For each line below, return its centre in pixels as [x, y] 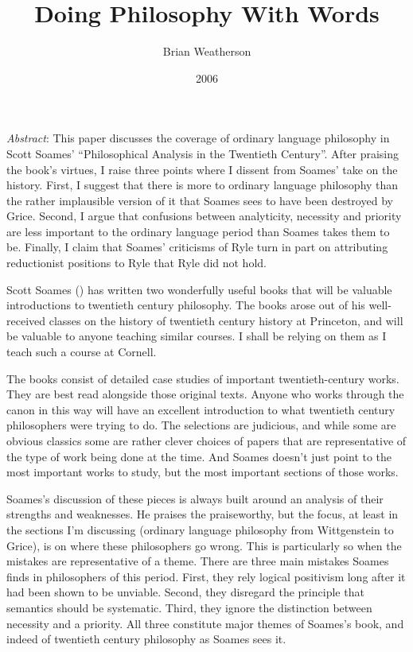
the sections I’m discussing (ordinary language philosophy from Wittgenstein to [200, 529]
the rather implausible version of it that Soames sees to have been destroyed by [200, 200]
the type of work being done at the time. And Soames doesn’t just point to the [199, 456]
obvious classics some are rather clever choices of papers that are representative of [206, 440]
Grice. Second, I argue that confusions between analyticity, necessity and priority [204, 216]
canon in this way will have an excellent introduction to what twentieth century [201, 409]
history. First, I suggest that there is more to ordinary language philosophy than [203, 185]
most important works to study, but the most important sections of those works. [203, 472]
